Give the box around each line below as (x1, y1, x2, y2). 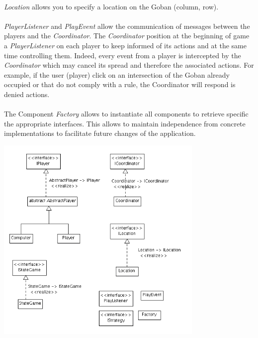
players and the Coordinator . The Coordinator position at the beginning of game (4, 30, 250, 41)
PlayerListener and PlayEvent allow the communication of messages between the (4, 20, 250, 31)
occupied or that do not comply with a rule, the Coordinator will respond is (4, 79, 236, 90)
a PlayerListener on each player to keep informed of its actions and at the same (4, 40, 247, 50)
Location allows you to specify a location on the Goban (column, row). (4, 1, 219, 11)
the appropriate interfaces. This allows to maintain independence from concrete (4, 118, 246, 128)
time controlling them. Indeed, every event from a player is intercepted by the (4, 50, 241, 60)
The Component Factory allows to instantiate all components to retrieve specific (4, 109, 249, 119)
